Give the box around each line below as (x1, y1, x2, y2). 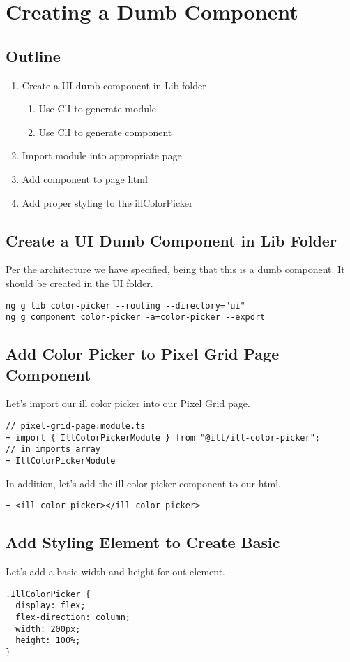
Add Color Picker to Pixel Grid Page (6, 343, 280, 365)
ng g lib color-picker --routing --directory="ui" (6, 300, 245, 311)
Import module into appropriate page (22, 148, 182, 163)
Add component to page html (22, 171, 148, 186)
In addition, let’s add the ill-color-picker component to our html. (6, 476, 281, 490)
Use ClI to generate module (38, 101, 157, 116)
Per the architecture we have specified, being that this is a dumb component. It (6, 262, 345, 277)
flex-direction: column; (15, 612, 130, 623)
